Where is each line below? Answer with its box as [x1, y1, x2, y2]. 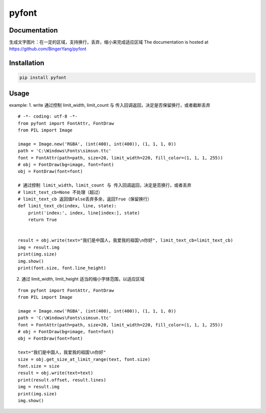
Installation [9, 59, 44, 67]
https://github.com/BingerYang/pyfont [9, 46, 87, 52]
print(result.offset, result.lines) [18, 377, 106, 382]
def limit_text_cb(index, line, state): [18, 203, 117, 209]
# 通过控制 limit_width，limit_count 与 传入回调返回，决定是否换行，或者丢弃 [18, 183, 192, 188]
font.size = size [18, 363, 60, 369]
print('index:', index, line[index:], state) [28, 210, 140, 216]
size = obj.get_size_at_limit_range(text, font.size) [18, 356, 150, 362]
